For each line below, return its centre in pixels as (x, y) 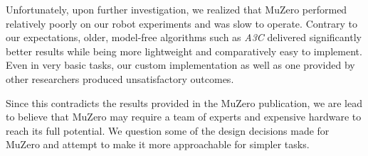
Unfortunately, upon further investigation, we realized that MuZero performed (177, 9)
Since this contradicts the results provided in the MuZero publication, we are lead (184, 102)
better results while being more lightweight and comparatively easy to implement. (184, 51)
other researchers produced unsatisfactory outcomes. (120, 78)
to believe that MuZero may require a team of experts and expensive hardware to (184, 117)
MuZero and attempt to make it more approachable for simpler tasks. (158, 144)
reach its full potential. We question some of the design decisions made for (168, 130)
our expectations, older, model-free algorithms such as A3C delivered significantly (184, 37)
